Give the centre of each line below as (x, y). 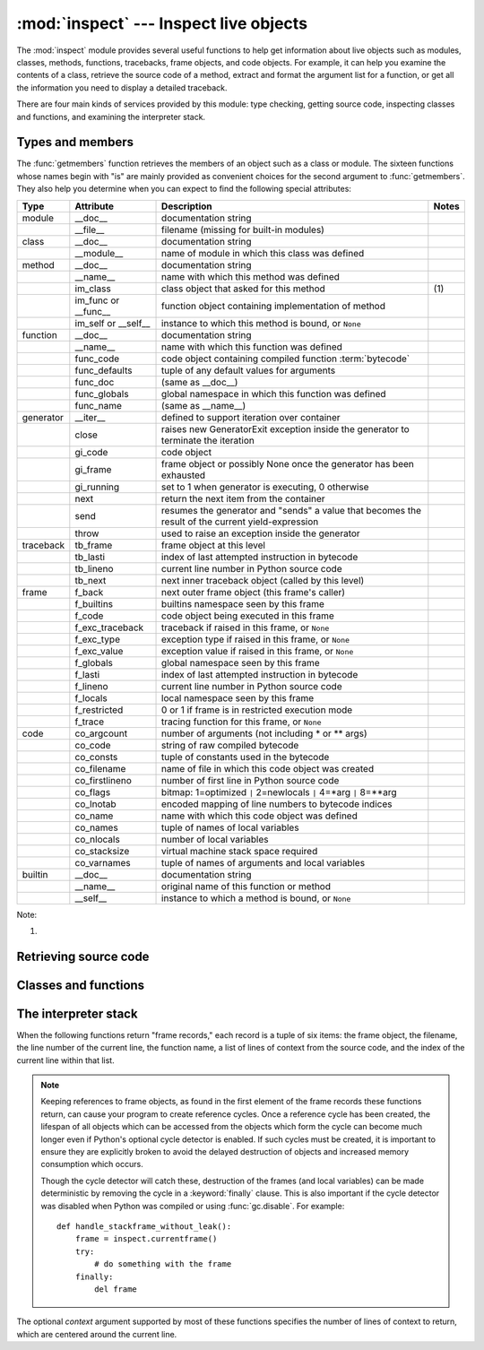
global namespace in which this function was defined (274, 394)
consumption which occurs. (92, 1164)
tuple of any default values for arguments (249, 370)
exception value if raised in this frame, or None (258, 651)
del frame (116, 1289)
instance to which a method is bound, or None (256, 898)
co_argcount (101, 733)
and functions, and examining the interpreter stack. (111, 117)
